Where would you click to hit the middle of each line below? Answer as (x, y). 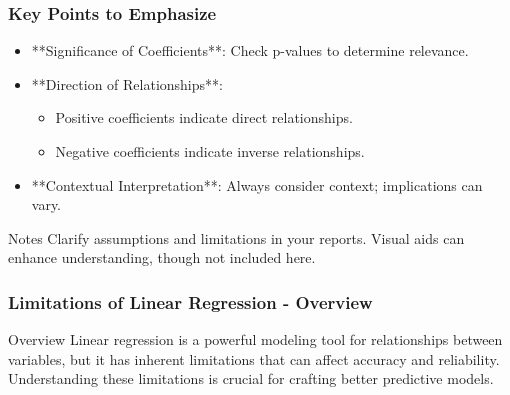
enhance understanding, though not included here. (162, 257)
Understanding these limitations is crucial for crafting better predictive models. (251, 378)
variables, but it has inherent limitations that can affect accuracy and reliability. (254, 358)
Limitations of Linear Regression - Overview (190, 301)
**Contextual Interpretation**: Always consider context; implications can (257, 184)
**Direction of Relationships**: (127, 83)
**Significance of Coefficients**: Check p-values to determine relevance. (250, 50)
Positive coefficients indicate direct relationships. (204, 117)
